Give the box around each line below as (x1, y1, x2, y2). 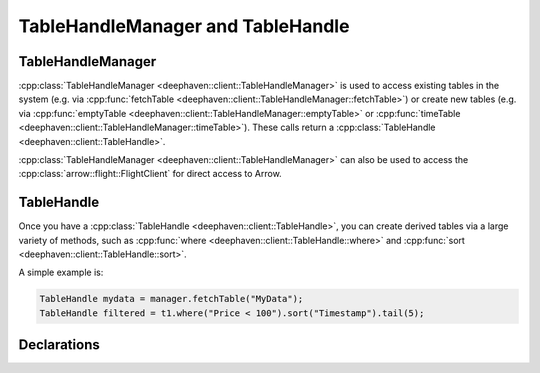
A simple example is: (18, 266, 104, 279)
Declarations (18, 336, 100, 354)
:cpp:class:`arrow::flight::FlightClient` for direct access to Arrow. (18, 168, 282, 180)
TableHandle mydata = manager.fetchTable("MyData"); (39, 293, 304, 305)
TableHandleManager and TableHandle (18, 15, 350, 37)
